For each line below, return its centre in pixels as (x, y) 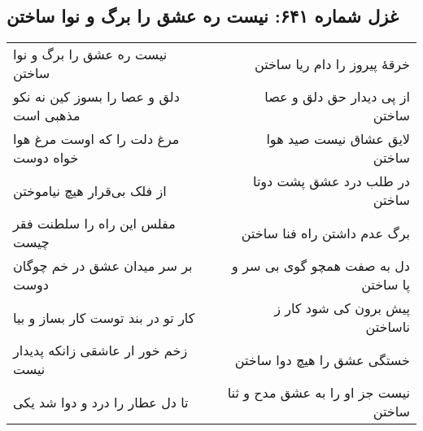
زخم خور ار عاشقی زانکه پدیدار (100, 350)
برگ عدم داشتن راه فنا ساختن (325, 233)
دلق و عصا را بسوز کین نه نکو (96, 97)
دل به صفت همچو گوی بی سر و (321, 266)
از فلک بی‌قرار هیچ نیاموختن (90, 190)
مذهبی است (47, 115)
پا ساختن (386, 285)
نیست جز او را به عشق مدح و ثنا (318, 393)
